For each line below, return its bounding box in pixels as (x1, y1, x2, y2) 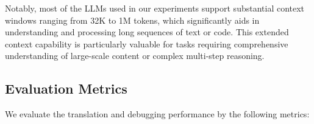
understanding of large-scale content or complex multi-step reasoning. (5, 49, 265, 62)
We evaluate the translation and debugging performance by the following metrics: (5, 108, 310, 120)
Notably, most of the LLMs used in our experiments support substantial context (5, 2, 305, 14)
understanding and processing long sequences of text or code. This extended (5, 26, 289, 38)
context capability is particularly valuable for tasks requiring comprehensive (5, 37, 288, 50)
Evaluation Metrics (5, 79, 127, 98)
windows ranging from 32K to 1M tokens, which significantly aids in (5, 13, 260, 26)
